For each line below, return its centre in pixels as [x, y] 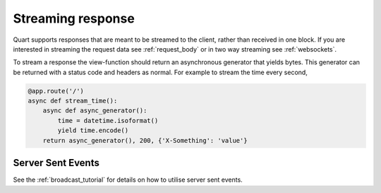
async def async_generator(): [95, 111]
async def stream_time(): [73, 101]
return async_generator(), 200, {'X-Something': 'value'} [145, 140]
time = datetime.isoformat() [108, 121]
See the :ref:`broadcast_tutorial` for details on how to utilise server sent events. [128, 180]
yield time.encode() [93, 130]
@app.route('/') [56, 91]
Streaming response [74, 18]
